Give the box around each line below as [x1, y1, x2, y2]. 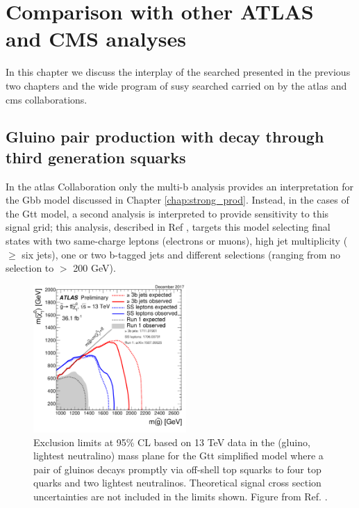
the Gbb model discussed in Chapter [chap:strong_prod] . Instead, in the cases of [6, 192, 349, 207]
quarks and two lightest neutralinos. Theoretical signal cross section [33, 475, 322, 490]
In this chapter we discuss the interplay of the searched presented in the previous [6, 65, 351, 79]
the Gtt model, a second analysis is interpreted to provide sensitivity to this [6, 206, 329, 220]
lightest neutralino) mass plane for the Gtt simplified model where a [33, 448, 324, 463]
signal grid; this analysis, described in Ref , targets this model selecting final [6, 220, 331, 234]
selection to [6, 261, 54, 275]
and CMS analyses [6, 24, 186, 53]
